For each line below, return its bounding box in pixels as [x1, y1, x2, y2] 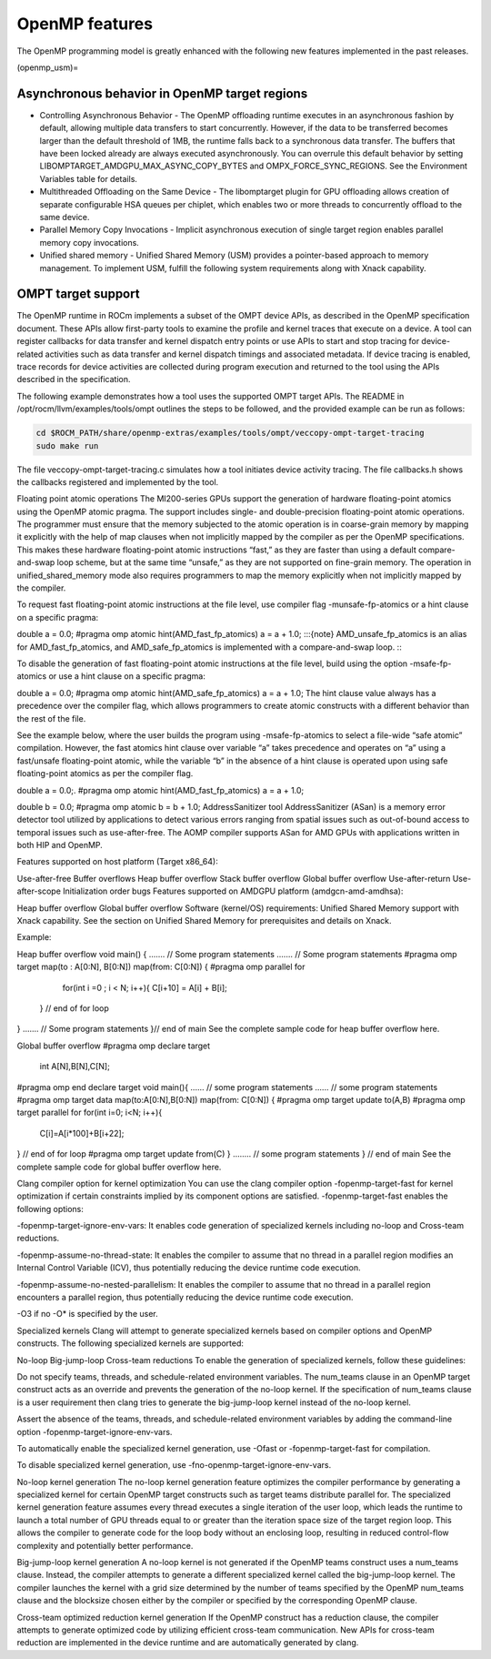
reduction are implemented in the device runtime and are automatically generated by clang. [16, 1637, 359, 1648]
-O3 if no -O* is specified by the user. [16, 1309, 158, 1320]
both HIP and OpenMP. [16, 840, 104, 851]
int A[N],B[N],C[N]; [39, 1061, 111, 1072]
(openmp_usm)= [16, 62, 79, 73]
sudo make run [35, 440, 99, 450]
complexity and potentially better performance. [16, 1540, 194, 1551]
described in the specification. [16, 374, 131, 385]
